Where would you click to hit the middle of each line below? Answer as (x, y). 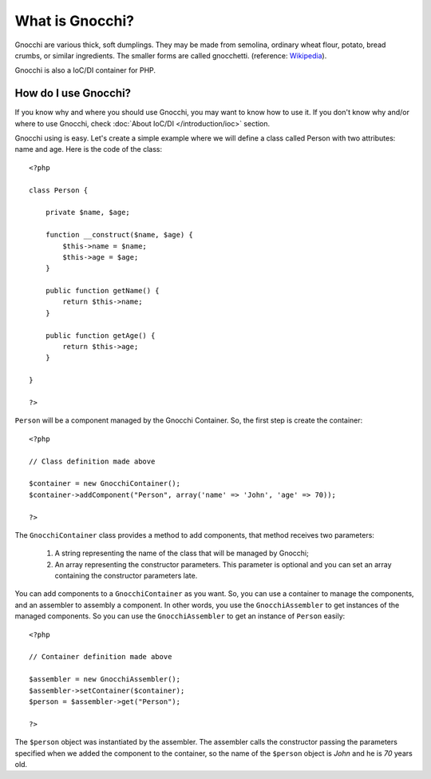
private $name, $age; (88, 213)
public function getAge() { (100, 335)
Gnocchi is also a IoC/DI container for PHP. (85, 70)
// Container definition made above (101, 657)
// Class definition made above (92, 461)
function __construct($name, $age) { (119, 235)
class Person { (59, 190)
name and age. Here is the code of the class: (89, 149)
